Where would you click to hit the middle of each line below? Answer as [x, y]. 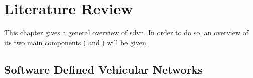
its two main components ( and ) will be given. [76, 42]
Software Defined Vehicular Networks [103, 69]
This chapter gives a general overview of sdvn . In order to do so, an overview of [126, 32]
